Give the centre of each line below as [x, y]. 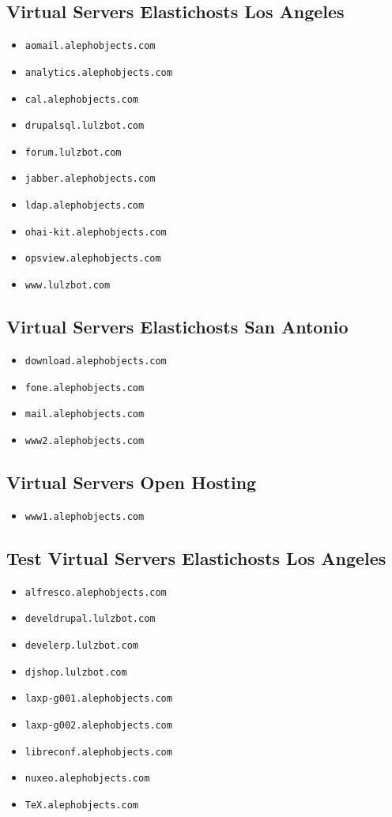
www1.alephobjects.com [85, 516]
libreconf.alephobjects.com [98, 752]
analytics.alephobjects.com [98, 72]
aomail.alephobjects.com [90, 46]
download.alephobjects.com [96, 361]
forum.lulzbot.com [73, 152]
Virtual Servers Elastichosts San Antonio [177, 327]
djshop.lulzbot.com [76, 672]
